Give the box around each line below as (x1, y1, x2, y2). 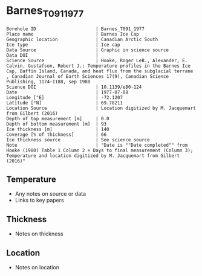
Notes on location (15, 263, 59, 271)
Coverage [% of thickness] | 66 (6, 131, 107, 138)
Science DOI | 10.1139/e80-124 (6, 84, 142, 90)
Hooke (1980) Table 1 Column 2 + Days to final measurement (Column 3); (6, 147, 194, 153)
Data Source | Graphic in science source (6, 47, 169, 53)
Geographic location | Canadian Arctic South (6, 36, 158, 42)
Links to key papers (15, 197, 65, 204)
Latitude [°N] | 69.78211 (6, 100, 123, 106)
